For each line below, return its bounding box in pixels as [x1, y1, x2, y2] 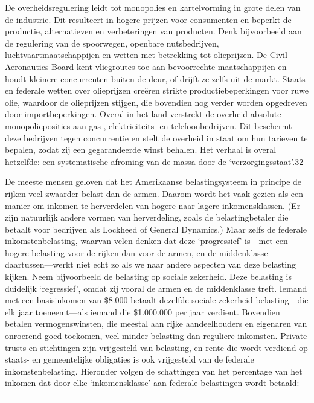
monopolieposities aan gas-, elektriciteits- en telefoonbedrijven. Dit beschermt [5, 119, 292, 132]
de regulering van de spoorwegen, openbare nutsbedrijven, [5, 36, 219, 49]
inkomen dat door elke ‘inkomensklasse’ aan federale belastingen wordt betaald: [5, 376, 300, 389]
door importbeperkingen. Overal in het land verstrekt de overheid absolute [5, 108, 281, 120]
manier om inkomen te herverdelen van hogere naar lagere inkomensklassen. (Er [5, 199, 301, 211]
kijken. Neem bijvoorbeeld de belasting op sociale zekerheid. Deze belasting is [5, 270, 292, 283]
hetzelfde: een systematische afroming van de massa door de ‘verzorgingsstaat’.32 [5, 155, 304, 167]
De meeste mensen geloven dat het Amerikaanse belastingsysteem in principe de [5, 175, 302, 188]
